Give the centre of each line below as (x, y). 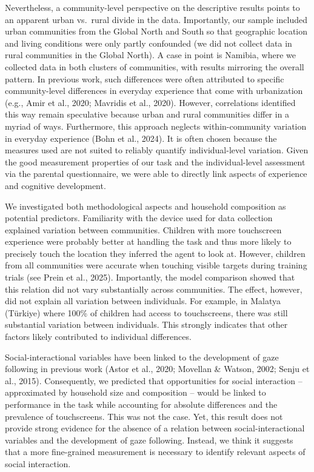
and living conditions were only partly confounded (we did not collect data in (149, 43)
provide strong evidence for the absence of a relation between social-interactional (155, 428)
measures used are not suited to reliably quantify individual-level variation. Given (157, 150)
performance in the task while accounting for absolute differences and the (141, 404)
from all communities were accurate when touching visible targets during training (156, 265)
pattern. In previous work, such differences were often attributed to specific (145, 78)
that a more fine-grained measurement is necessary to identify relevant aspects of (155, 452)
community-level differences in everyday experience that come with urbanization (154, 91)
